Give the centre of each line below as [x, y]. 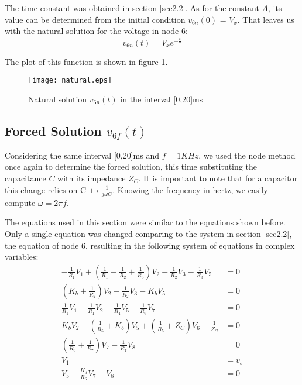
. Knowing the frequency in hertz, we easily [190, 189]
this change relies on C [46, 189]
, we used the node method [247, 155]
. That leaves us [266, 19]
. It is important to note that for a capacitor [218, 178]
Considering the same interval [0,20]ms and [82, 155]
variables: [22, 257]
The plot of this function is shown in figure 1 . [86, 61]
